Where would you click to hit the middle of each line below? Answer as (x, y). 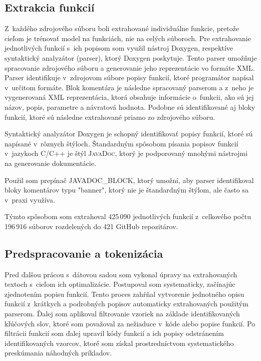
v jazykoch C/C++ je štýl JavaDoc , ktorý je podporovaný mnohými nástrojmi (126, 153)
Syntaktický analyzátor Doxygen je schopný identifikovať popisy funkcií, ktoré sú (129, 134)
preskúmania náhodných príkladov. (58, 353)
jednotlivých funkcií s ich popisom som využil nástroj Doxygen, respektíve (119, 48)
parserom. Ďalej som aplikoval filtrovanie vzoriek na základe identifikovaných (122, 314)
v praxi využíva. (30, 199)
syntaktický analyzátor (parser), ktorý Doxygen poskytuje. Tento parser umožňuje (131, 57)
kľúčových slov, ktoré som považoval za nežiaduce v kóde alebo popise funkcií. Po (130, 323)
